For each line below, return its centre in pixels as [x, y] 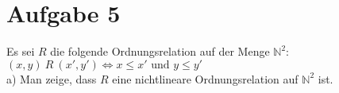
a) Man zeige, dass [52, 78]
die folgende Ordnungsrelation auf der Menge [160, 51]
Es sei [21, 51]
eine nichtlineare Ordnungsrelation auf [205, 78]
